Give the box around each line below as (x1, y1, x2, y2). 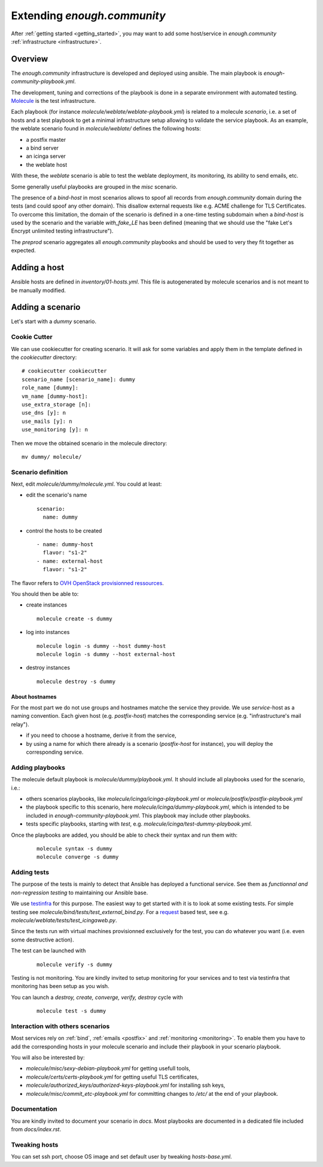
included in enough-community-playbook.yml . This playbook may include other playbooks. (26, 812, 251, 819)
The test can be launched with (11, 947, 86, 954)
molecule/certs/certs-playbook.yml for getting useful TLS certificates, (26, 1073, 199, 1080)
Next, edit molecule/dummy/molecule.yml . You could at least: (11, 480, 162, 487)
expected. (11, 247, 36, 254)
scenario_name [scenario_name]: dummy (22, 376, 136, 383)
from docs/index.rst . (11, 1126, 62, 1133)
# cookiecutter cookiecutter (22, 368, 107, 374)
